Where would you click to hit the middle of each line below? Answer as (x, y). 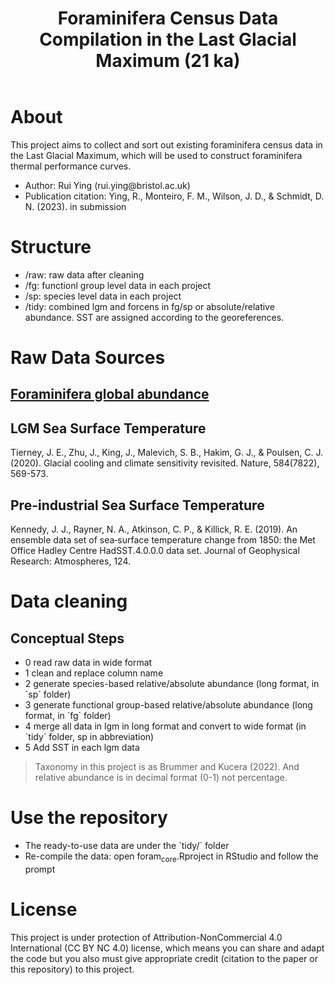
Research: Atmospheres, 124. (71, 561)
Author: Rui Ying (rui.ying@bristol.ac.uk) (107, 185)
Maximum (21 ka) (168, 61)
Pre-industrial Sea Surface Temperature (137, 505)
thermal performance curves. (71, 166)
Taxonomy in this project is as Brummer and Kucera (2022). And (167, 767)
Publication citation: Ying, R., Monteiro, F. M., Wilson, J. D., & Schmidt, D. (174, 196)
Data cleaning (69, 601)
